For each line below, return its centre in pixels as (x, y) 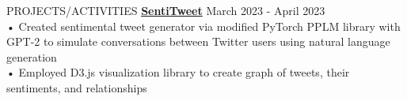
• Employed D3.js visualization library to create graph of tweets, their (178, 72)
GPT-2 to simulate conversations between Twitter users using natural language (198, 41)
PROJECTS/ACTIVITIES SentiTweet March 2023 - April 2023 (166, 10)
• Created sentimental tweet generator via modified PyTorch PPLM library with (203, 26)
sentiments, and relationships (77, 87)
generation (32, 56)
